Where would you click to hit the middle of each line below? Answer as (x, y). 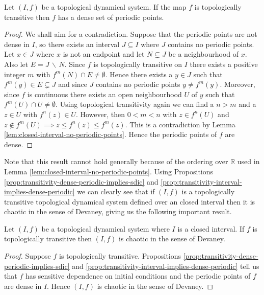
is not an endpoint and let (104, 54)
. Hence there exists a (139, 74)
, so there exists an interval (77, 44)
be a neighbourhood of (204, 54)
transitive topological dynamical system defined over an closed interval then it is (130, 201)
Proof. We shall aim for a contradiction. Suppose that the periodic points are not (131, 34)
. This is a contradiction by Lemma (180, 124)
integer (15, 74)
